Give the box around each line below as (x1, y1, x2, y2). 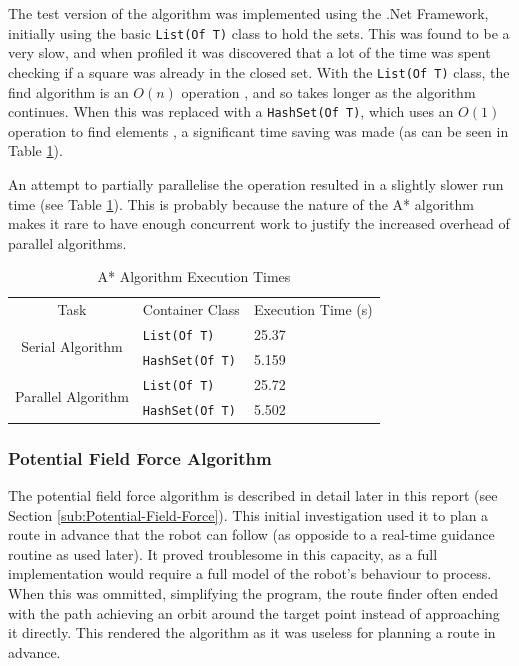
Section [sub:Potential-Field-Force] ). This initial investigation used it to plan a (8, 504, 489, 525)
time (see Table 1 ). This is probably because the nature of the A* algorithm (8, 193, 474, 214)
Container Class (142, 299, 240, 320)
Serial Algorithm (21, 336, 123, 357)
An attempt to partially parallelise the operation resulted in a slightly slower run (8, 173, 504, 194)
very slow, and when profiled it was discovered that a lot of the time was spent (8, 42, 491, 63)
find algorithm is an (8, 81, 129, 102)
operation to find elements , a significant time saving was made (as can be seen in (8, 120, 509, 141)
